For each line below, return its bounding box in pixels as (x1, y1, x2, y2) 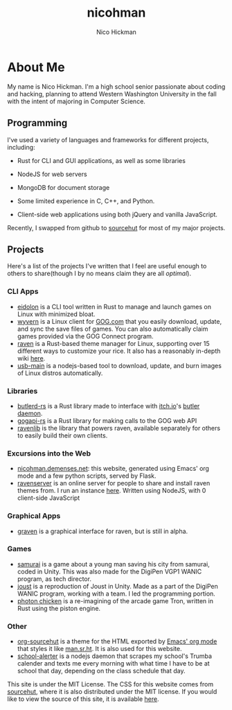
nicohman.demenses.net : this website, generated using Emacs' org (17, 465, 210, 473)
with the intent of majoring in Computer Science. (7, 97, 145, 105)
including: (7, 143, 36, 151)
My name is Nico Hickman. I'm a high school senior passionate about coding (7, 82, 226, 91)
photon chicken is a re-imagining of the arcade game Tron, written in (17, 596, 213, 605)
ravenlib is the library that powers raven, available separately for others (17, 424, 220, 432)
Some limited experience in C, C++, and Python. (17, 196, 155, 205)
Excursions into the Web (7, 449, 91, 458)
